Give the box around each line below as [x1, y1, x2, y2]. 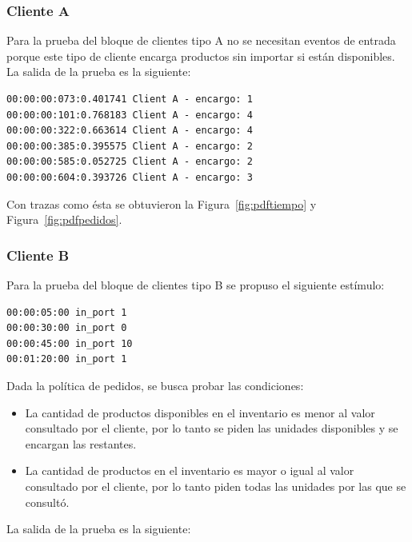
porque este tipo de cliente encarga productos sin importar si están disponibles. [6, 47, 395, 64]
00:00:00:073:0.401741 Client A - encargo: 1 [6, 94, 253, 105]
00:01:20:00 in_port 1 [6, 353, 127, 365]
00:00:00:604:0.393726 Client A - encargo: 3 [6, 171, 253, 183]
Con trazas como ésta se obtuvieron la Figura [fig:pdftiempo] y [6, 195, 317, 212]
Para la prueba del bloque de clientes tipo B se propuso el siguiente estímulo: [6, 276, 385, 293]
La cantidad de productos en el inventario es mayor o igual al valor [25, 462, 354, 479]
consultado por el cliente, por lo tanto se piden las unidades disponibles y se [25, 420, 398, 436]
